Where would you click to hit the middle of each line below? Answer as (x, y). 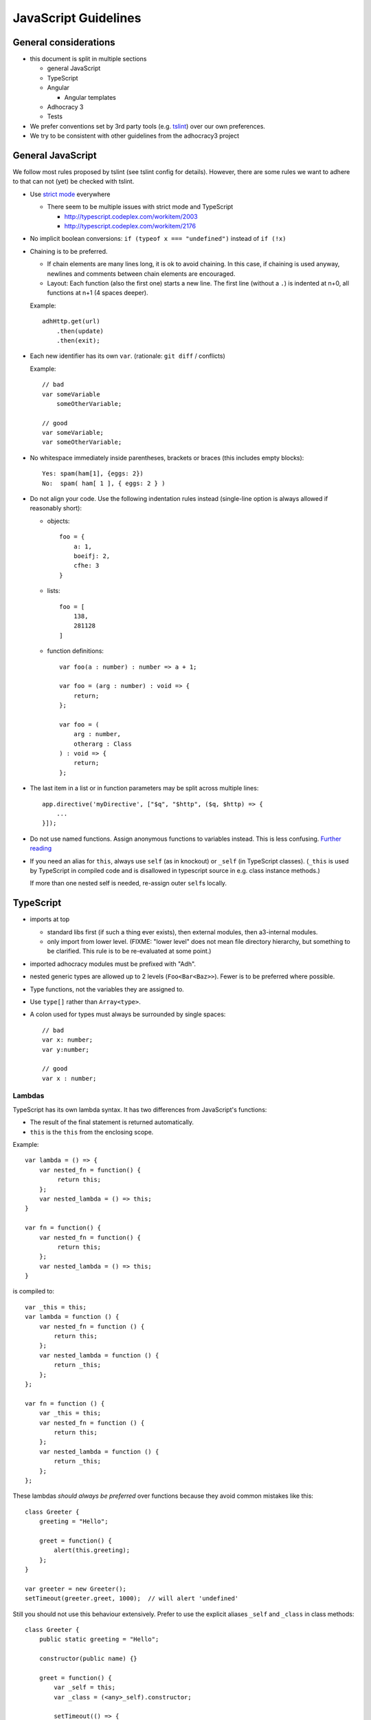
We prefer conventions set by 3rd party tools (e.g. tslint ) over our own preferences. (148, 126)
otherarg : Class (102, 744)
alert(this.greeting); (92, 1550)
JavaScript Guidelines (77, 18)
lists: (54, 591)
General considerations (64, 42)
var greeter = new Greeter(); (76, 1589)
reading (41, 848)
